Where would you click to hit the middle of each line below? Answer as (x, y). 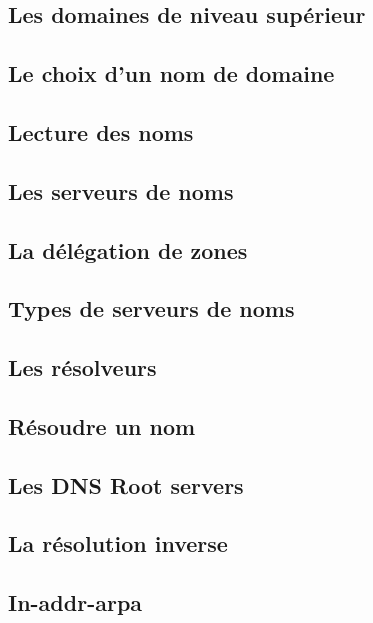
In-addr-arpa (75, 602)
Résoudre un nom (102, 425)
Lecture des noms (101, 131)
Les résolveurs (82, 367)
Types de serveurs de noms (151, 308)
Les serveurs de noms (121, 190)
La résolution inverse (118, 543)
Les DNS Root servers (126, 484)
